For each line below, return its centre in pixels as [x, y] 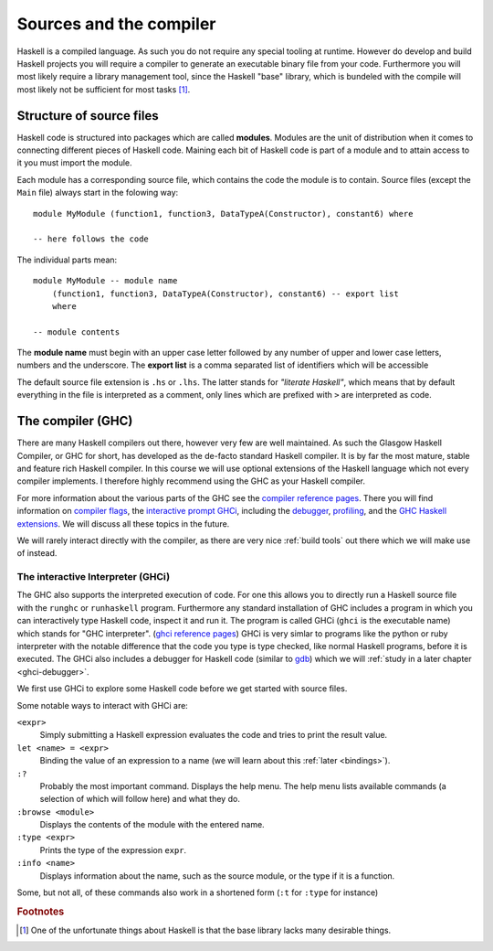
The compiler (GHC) [75, 421]
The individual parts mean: [67, 260]
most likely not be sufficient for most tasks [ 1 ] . [104, 89]
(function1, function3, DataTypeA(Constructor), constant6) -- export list [225, 294]
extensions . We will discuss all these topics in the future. [123, 524]
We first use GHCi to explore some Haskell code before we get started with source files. [182, 689]
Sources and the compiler [116, 24]
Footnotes [41, 912]
